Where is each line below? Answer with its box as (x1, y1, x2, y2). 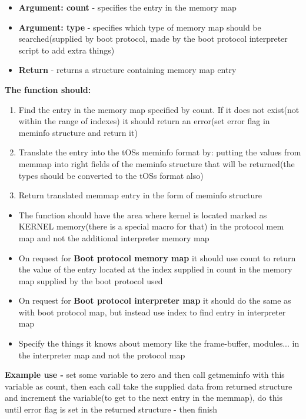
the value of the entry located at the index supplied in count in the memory (18, 263, 292, 275)
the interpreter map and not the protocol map (18, 348, 185, 361)
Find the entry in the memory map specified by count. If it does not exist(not (18, 103, 300, 115)
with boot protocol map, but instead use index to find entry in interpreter (18, 305, 286, 318)
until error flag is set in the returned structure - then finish (5, 403, 218, 415)
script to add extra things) (18, 44, 115, 56)
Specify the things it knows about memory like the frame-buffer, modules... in (18, 337, 300, 350)
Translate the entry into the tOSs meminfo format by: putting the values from (18, 146, 301, 158)
